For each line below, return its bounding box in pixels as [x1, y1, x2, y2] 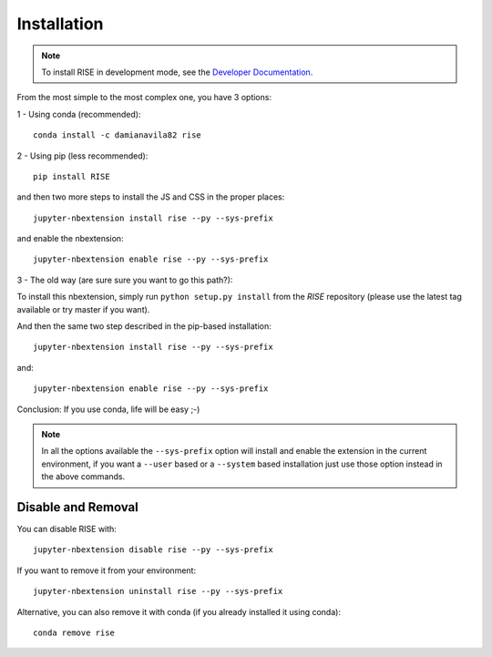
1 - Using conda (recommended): [16, 108, 141, 119]
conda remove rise [33, 628, 116, 638]
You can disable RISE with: [16, 524, 118, 535]
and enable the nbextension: [16, 233, 124, 244]
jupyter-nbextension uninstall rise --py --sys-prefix [33, 586, 283, 597]
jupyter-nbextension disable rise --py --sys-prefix [33, 545, 273, 555]
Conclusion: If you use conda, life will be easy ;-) [16, 404, 200, 415]
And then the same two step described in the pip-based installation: [16, 321, 272, 332]
